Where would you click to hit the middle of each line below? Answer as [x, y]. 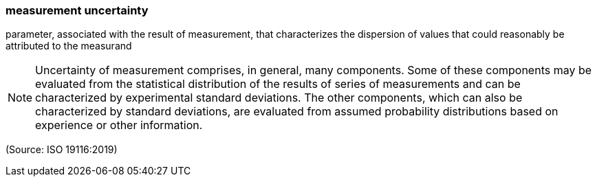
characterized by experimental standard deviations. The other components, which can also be [279, 98]
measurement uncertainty [77, 10]
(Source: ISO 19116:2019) [62, 150]
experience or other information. [119, 125]
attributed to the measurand [69, 46]
